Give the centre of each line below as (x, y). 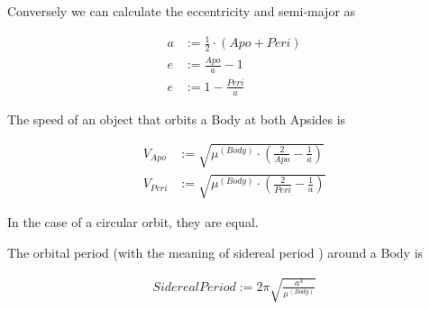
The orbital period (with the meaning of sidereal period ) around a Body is (215, 252)
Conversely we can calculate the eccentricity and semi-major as (182, 11)
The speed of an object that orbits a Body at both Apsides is (177, 119)
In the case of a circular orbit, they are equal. (133, 222)
